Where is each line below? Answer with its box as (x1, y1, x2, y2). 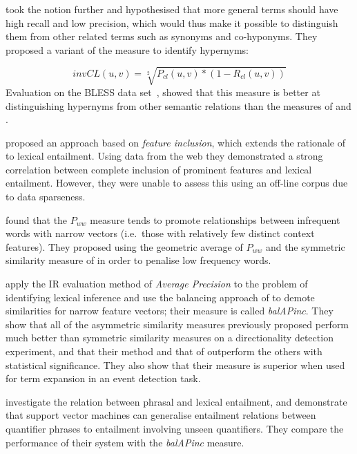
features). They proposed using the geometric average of (6, 239, 243, 254)
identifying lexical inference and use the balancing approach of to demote (6, 290, 315, 304)
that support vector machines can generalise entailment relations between (6, 408, 316, 422)
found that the (6, 212, 68, 227)
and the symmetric (265, 239, 345, 254)
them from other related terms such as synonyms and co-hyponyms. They (6, 29, 318, 44)
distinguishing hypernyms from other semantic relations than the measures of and (6, 98, 351, 113)
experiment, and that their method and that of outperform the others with (6, 344, 322, 359)
